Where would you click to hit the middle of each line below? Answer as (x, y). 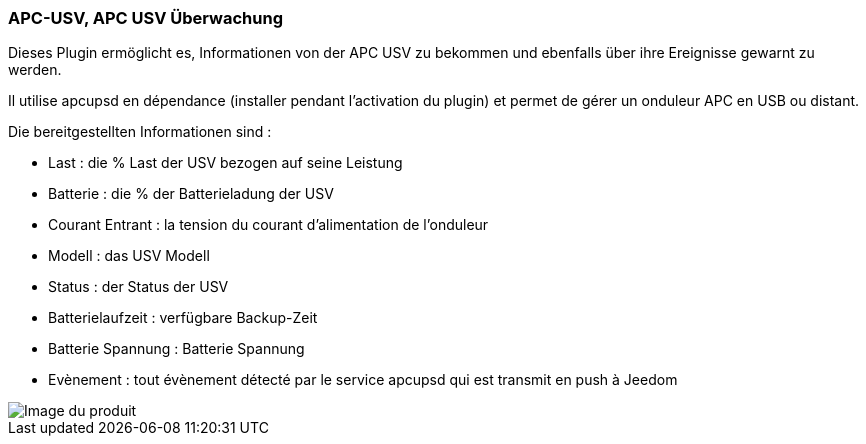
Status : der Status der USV (138, 287)
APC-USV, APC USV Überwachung (146, 18)
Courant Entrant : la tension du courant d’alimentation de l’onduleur (268, 225)
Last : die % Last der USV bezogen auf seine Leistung (225, 163)
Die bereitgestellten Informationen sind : (140, 132)
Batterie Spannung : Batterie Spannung (176, 349)
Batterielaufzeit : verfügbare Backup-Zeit (183, 318)
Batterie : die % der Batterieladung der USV (191, 194)
